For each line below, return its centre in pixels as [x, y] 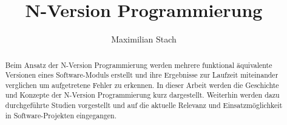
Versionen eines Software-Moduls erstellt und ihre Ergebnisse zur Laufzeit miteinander [142, 75]
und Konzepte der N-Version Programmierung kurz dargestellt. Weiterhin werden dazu [142, 95]
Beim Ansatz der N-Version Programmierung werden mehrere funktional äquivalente [139, 65]
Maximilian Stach [144, 39]
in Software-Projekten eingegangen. [61, 115]
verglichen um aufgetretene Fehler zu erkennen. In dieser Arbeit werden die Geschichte [142, 85]
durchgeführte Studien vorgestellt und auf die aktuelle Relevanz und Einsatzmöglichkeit [144, 105]
